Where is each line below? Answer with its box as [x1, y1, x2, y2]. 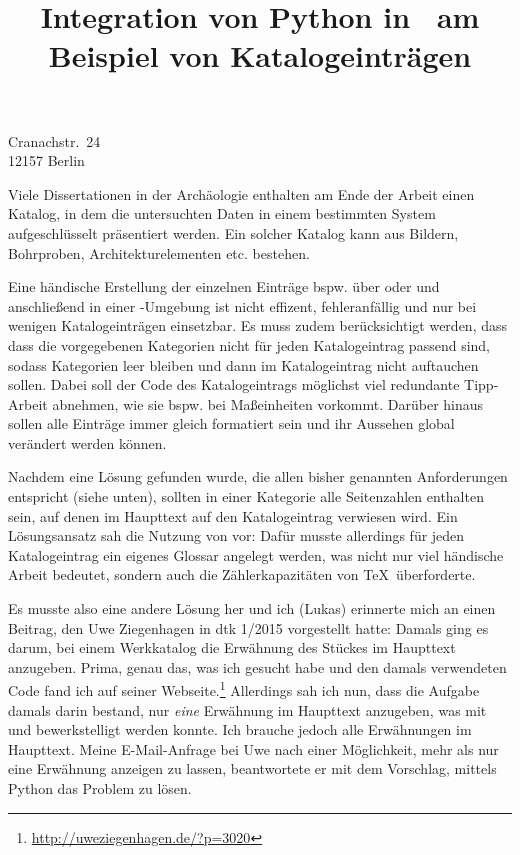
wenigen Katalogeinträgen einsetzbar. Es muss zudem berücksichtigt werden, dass [8, 315, 508, 336]
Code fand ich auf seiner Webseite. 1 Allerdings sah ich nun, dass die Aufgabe [8, 677, 480, 701]
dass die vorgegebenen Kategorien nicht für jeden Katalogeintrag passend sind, [8, 334, 491, 355]
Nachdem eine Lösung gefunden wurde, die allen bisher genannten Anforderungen [8, 466, 508, 487]
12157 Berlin [8, 150, 85, 171]
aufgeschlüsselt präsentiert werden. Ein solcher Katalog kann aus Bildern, [8, 222, 459, 243]
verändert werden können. [8, 432, 167, 453]
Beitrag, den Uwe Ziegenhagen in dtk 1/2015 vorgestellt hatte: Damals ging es [8, 617, 489, 638]
